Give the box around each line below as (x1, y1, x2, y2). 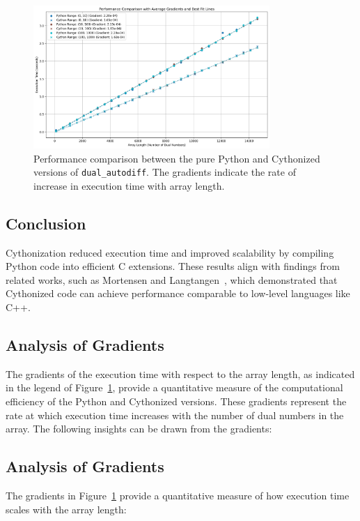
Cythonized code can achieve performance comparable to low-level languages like (6, 286, 350, 301)
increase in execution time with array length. (33, 178, 225, 192)
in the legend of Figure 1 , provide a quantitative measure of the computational (6, 380, 343, 395)
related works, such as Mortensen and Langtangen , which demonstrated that (6, 272, 338, 287)
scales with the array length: (6, 501, 127, 516)
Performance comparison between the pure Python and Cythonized (33, 151, 320, 165)
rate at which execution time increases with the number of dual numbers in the (6, 407, 344, 422)
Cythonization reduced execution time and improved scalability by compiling (6, 245, 334, 259)
